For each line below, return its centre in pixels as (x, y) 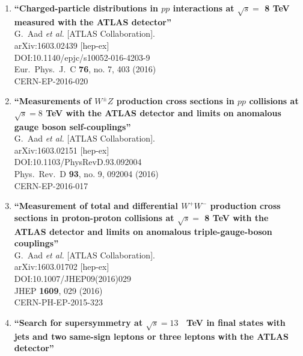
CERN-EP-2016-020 (51, 80)
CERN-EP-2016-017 (51, 185)
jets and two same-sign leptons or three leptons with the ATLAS (151, 336)
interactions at (204, 8)
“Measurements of (53, 101)
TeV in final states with (236, 322)
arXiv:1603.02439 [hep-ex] (62, 45)
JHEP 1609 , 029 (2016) (58, 290)
